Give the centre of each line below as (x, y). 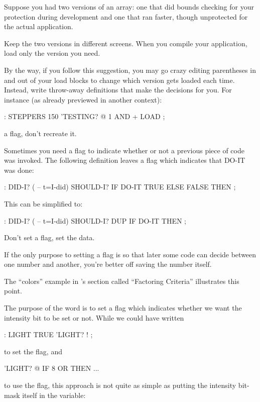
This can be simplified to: (43, 203)
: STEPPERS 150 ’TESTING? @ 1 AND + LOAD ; (85, 116)
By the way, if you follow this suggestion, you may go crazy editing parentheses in (130, 70)
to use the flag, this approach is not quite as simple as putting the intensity (120, 385)
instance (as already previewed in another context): (83, 99)
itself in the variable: (54, 395)
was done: (19, 170)
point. (13, 291)
